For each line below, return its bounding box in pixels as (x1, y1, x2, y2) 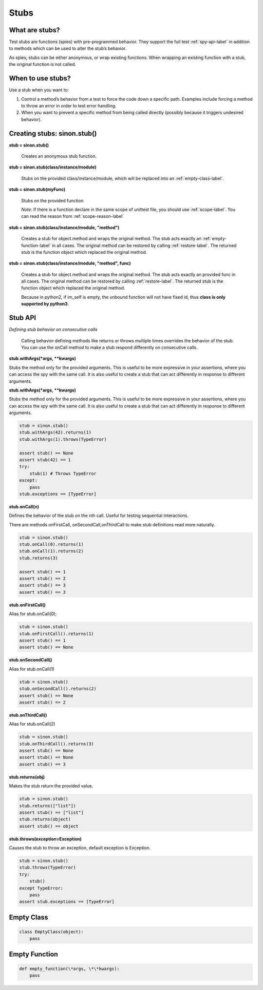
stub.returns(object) (19, 817, 71, 822)
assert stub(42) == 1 (19, 457, 71, 462)
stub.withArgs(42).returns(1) (19, 430, 92, 435)
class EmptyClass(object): (19, 929, 84, 935)
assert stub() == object (19, 823, 79, 829)
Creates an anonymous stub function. (21, 153, 97, 159)
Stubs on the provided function (21, 198, 84, 204)
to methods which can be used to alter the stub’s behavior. (9, 45, 127, 51)
